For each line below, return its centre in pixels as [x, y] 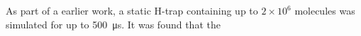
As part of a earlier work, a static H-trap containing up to [132, 10]
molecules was [325, 10]
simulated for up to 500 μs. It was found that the [113, 24]
